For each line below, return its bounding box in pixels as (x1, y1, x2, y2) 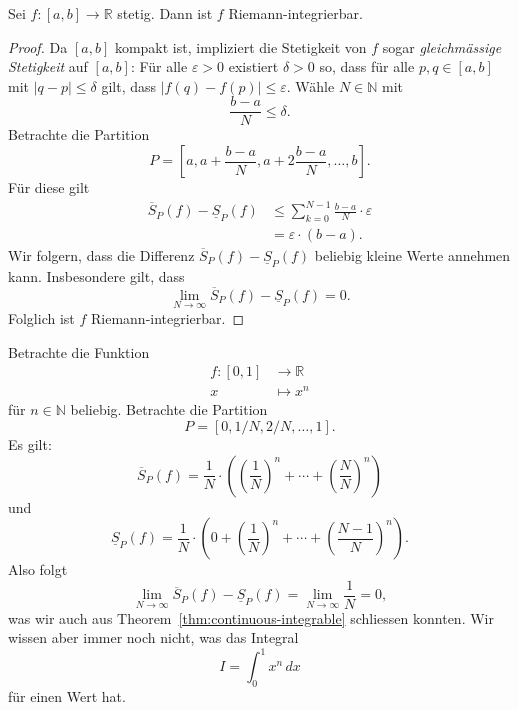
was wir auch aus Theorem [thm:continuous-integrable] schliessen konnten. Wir (8, 607, 494, 628)
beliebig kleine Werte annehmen (314, 244, 511, 265)
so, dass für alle (319, 56, 415, 77)
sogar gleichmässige (382, 36, 502, 57)
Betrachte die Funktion (8, 341, 150, 362)
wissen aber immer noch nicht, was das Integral (8, 627, 299, 648)
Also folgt (8, 559, 68, 580)
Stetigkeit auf (8, 56, 88, 77)
